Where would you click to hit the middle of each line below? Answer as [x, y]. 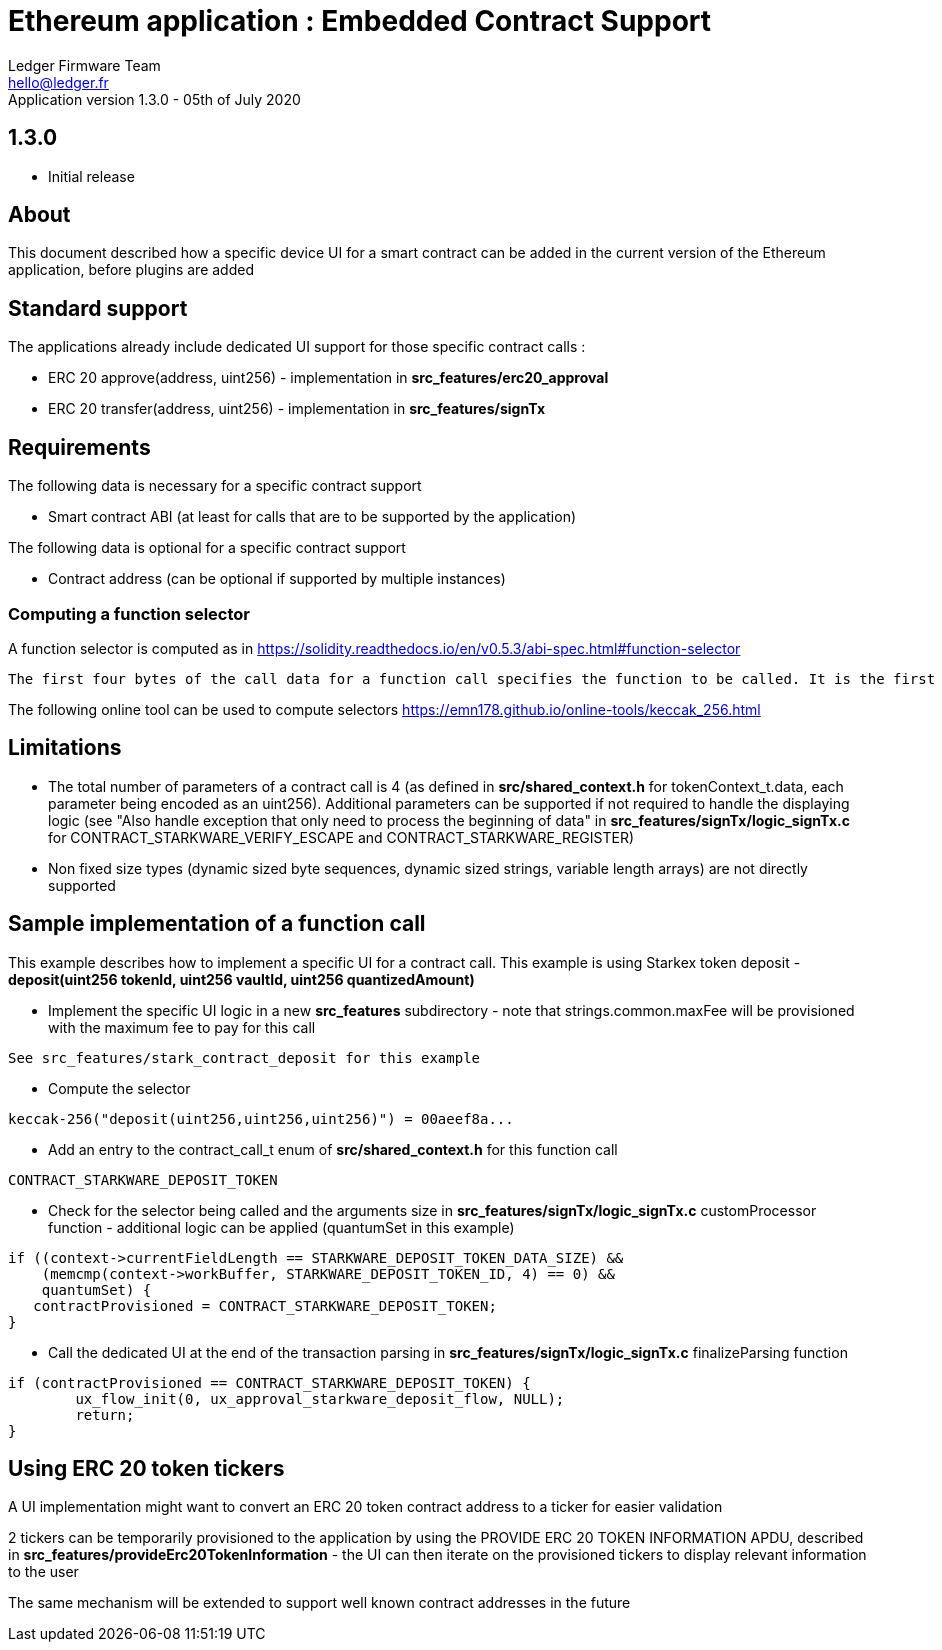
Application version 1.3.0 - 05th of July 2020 [154, 99]
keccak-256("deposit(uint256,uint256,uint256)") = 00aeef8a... [261, 1118]
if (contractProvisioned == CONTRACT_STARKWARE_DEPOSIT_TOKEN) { [269, 1382]
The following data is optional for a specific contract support [207, 548]
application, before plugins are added [131, 270]
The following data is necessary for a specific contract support [215, 486]
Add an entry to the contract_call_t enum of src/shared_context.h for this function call [333, 1149]
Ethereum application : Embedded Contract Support [360, 21]
